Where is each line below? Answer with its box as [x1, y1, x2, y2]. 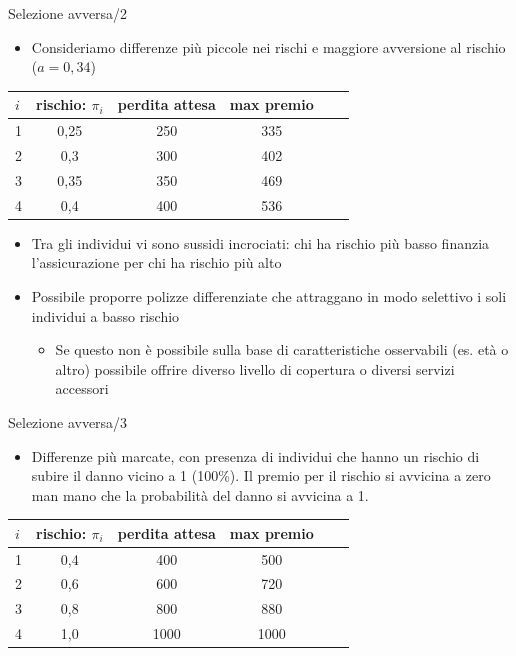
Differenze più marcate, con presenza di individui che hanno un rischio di [31, 445, 480, 466]
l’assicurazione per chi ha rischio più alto [31, 252, 282, 273]
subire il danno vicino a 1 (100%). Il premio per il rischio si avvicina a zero [31, 465, 491, 486]
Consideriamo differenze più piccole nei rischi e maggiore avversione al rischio [31, 36, 506, 57]
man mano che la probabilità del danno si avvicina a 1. [31, 484, 369, 505]
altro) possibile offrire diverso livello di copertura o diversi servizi [55, 358, 455, 379]
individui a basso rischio [31, 305, 180, 326]
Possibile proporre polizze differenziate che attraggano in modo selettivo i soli [31, 285, 507, 306]
